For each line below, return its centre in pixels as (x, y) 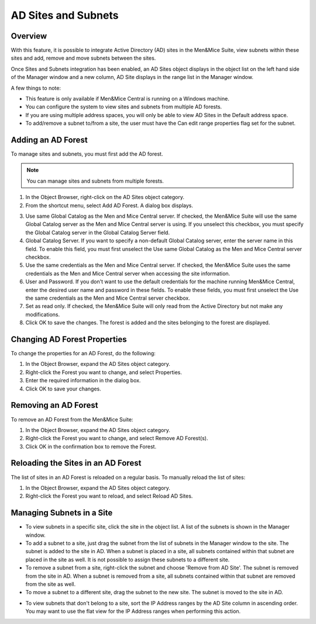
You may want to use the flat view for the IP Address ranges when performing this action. (133, 611)
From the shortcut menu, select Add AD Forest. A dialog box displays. (109, 205)
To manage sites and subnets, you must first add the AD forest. (87, 154)
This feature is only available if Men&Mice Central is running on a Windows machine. (127, 99)
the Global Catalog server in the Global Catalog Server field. (97, 232)
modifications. (43, 314)
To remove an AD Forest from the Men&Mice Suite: (72, 419)
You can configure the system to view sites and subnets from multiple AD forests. (124, 107)
